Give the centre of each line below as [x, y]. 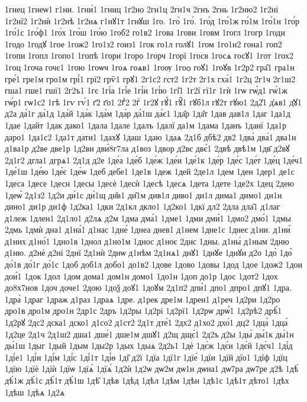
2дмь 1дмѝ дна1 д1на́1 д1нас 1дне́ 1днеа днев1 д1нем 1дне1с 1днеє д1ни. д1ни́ [148, 229]
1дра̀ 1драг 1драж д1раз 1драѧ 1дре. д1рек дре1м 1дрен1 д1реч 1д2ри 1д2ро [143, 299]
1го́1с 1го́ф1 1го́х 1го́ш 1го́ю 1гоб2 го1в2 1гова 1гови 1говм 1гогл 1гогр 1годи [145, 32]
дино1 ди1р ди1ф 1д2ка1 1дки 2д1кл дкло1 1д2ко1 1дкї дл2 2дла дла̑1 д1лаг [143, 206]
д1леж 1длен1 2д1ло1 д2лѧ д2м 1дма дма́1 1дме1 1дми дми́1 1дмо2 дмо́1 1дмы [148, 218]
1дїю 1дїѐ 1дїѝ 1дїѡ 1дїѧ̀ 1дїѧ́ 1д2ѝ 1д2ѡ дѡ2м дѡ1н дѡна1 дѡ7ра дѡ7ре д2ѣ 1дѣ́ [152, 369]
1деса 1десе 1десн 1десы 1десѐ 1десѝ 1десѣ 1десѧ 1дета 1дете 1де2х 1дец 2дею [149, 183]
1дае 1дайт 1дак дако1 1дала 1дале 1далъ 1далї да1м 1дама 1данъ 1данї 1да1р [146, 125]
